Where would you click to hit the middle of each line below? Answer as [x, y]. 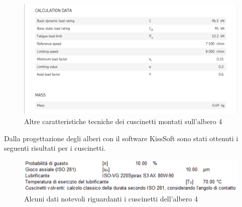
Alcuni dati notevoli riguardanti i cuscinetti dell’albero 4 [111, 198]
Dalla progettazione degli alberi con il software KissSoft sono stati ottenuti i [121, 138]
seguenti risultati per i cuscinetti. [55, 148]
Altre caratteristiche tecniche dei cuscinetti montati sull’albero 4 [123, 121]
